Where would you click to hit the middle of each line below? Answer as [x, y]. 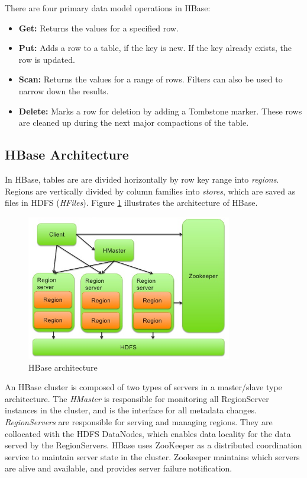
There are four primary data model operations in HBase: [108, 8]
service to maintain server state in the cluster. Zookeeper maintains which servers [152, 456]
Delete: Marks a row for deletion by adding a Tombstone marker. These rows [160, 111]
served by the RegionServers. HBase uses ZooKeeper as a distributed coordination [153, 445]
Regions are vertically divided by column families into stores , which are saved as [150, 191]
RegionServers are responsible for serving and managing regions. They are [139, 421]
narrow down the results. [64, 90]
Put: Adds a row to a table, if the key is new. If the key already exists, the [155, 48]
